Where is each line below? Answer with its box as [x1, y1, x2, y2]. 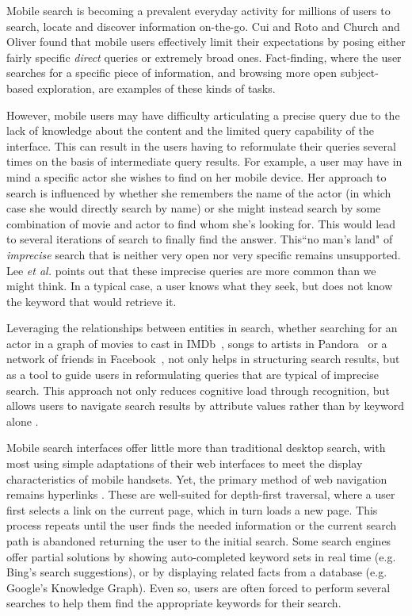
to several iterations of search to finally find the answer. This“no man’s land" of [6, 231, 393, 247]
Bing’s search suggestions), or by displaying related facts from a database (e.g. [6, 564, 387, 580]
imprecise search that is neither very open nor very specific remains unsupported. [6, 246, 401, 262]
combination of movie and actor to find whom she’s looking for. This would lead [6, 215, 396, 231]
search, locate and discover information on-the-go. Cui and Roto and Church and [6, 17, 400, 34]
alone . [6, 412, 39, 429]
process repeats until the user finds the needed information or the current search [6, 517, 397, 534]
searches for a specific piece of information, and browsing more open [6, 64, 337, 81]
